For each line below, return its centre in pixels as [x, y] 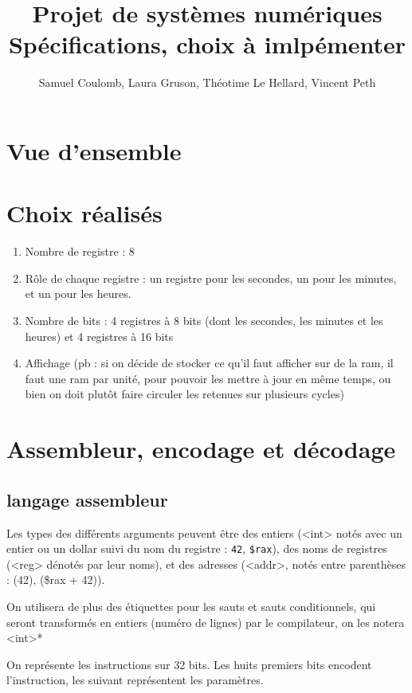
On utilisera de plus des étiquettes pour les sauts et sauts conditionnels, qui [191, 606]
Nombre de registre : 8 [80, 251]
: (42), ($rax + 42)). [56, 579]
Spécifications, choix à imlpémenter [207, 44]
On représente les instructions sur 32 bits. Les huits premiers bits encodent [189, 664]
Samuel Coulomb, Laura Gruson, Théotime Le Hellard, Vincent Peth [207, 82]
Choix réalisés [84, 213]
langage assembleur [87, 499]
